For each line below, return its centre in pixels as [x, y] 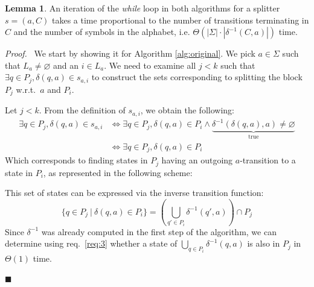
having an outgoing [197, 160]
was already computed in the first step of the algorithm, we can [159, 231]
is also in [264, 243]
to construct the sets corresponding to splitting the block [197, 77]
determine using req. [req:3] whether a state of [91, 243]
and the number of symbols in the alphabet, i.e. [102, 32]
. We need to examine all [150, 65]
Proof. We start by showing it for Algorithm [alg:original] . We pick [130, 53]
